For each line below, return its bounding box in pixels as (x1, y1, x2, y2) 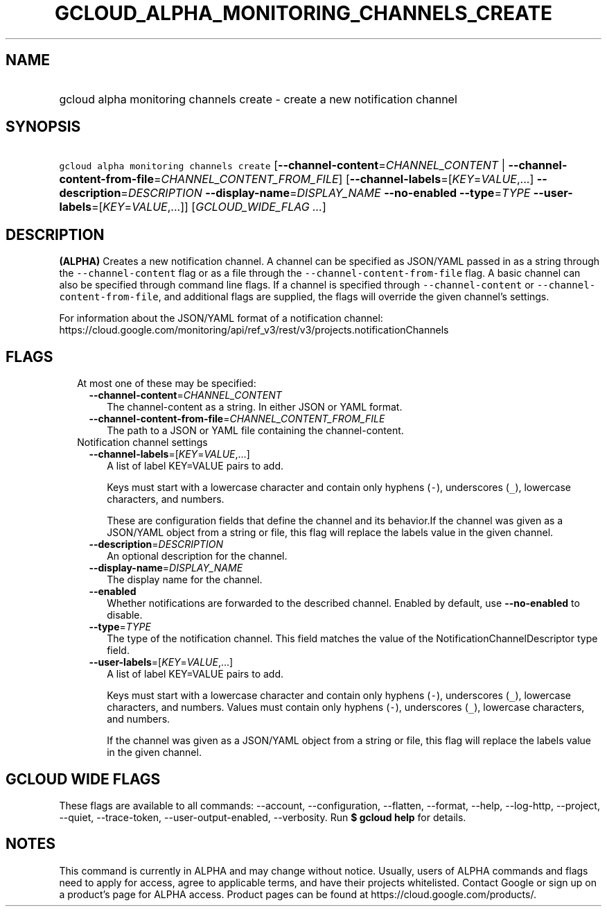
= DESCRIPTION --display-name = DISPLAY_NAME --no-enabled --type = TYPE (121, 186, 531, 200)
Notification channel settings (77, 436, 208, 449)
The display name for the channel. (107, 574, 263, 586)
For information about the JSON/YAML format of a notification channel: (59, 312, 383, 325)
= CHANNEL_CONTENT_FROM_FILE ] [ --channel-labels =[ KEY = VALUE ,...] (153, 172, 534, 187)
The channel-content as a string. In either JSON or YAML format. (107, 401, 403, 413)
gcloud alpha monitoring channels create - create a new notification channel (59, 92, 457, 106)
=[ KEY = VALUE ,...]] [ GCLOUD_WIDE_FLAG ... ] (91, 200, 326, 214)
